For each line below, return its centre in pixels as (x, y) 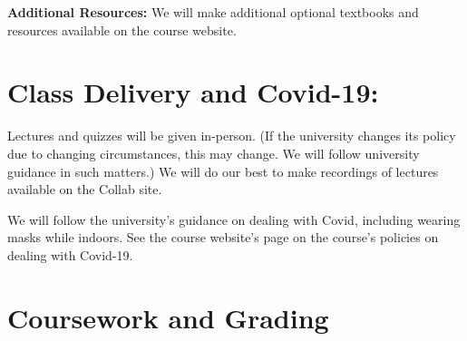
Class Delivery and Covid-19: (193, 92)
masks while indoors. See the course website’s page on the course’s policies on (223, 237)
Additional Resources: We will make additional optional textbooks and (213, 12)
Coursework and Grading (168, 317)
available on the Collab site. (85, 189)
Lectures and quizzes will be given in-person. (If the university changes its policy (232, 136)
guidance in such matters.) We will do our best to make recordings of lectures (223, 171)
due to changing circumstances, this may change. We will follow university (214, 153)
